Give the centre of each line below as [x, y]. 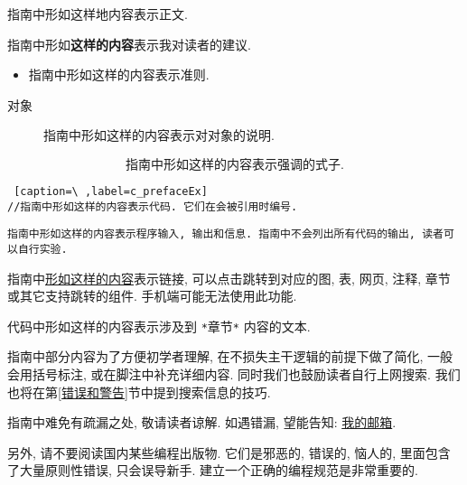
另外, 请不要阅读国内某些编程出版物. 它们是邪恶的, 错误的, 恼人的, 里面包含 [229, 452]
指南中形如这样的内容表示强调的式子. [235, 165]
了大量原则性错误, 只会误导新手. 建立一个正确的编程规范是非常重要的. [213, 470]
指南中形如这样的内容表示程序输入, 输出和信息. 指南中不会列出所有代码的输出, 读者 [225, 234]
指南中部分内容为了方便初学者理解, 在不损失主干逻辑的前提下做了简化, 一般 [230, 356]
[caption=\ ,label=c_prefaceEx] [111, 191]
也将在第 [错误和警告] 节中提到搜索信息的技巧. [139, 392]
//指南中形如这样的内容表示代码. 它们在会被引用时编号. [153, 206]
